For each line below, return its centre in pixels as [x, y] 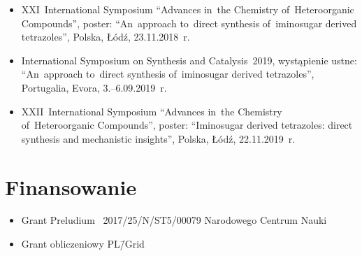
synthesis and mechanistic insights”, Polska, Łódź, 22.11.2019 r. [158, 138]
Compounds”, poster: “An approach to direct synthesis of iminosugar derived [189, 23]
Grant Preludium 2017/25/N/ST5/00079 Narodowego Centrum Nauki [174, 220]
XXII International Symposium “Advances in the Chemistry [152, 111]
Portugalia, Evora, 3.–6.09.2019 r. [94, 87]
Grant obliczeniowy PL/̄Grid [83, 244]
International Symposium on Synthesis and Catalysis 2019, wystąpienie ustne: [189, 60]
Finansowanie [71, 186]
